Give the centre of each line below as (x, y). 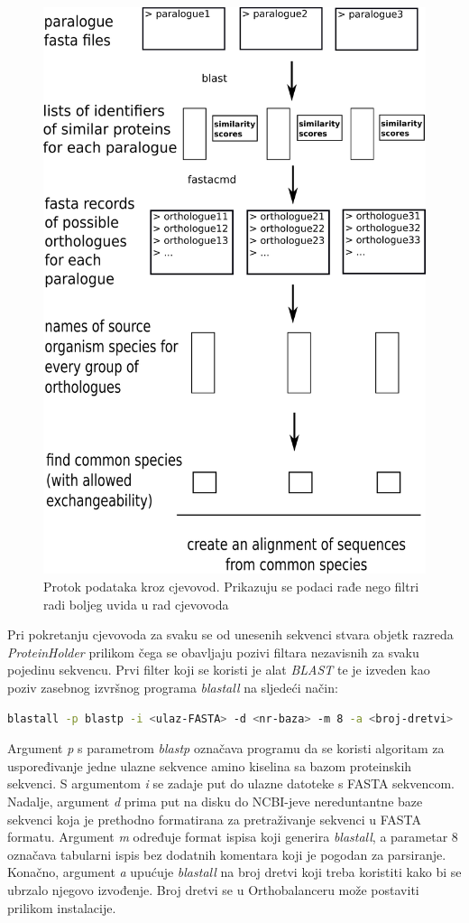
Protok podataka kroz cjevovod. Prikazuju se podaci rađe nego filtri (231, 587)
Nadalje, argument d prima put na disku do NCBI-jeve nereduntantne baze (215, 801)
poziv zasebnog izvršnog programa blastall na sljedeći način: (173, 687)
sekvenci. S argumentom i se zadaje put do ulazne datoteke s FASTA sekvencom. (231, 783)
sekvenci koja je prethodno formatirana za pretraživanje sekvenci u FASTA (215, 819)
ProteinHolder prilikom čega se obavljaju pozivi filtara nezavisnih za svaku (213, 652)
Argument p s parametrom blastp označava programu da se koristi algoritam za (226, 748)
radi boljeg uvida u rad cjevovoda (136, 604)
